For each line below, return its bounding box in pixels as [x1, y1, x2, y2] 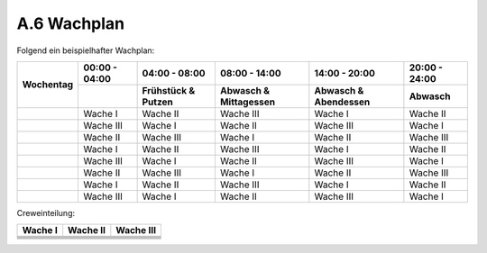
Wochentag [22, 78, 74, 91]
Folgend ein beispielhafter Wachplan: [16, 45, 155, 56]
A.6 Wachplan [16, 14, 125, 33]
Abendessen [314, 95, 371, 108]
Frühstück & [142, 84, 196, 96]
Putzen [142, 95, 173, 108]
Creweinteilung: [16, 207, 76, 218]
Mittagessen [219, 95, 275, 108]
